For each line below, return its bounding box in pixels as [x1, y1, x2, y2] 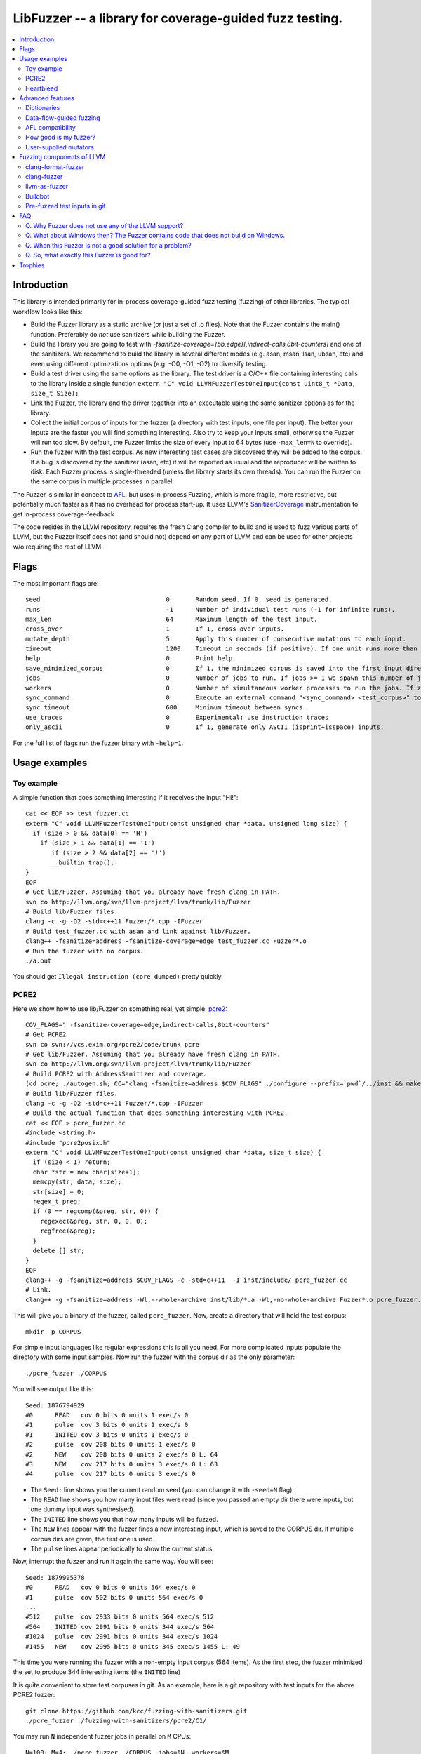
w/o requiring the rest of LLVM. [13, 542, 103, 551]
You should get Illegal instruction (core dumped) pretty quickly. [13, 972, 224, 981]
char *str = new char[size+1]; [32, 1168, 140, 1176]
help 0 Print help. [25, 655, 236, 662]
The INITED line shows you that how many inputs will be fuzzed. [30, 1515, 218, 1523]
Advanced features [19, 93, 75, 102]
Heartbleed [25, 84, 58, 93]
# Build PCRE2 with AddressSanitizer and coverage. [25, 1070, 207, 1078]
